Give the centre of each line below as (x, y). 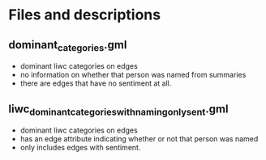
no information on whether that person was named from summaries (133, 75)
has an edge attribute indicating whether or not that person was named (139, 139)
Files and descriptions (84, 15)
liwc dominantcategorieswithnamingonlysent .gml (118, 110)
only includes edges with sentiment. (80, 148)
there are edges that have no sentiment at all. (96, 83)
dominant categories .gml (68, 46)
